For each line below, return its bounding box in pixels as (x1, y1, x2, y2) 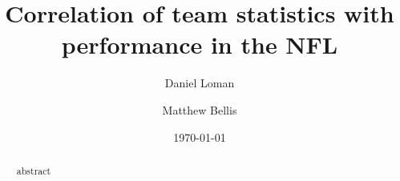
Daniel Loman (164, 74, 235, 91)
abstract (16, 163, 51, 177)
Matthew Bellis (162, 101, 237, 118)
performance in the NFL (61, 28, 338, 61)
